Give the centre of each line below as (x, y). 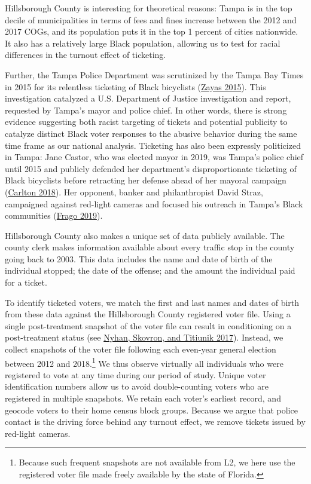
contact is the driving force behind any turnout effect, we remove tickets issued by (155, 422)
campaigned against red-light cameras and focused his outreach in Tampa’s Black (154, 203)
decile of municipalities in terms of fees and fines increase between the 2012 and (151, 19)
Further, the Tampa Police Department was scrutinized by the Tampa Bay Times (154, 74)
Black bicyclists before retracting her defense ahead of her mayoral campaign (146, 180)
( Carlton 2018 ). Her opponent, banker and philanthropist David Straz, (134, 192)
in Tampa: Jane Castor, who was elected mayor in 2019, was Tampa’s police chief (154, 157)
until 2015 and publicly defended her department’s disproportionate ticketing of (151, 168)
